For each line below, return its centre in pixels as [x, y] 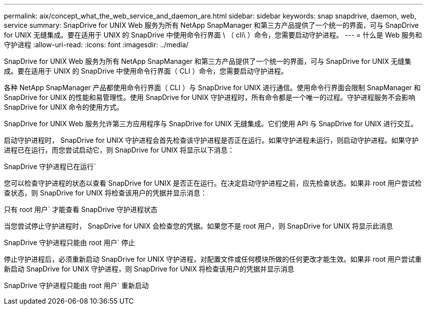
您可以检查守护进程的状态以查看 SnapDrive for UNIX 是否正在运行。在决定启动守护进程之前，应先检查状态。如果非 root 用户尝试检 [213, 183]
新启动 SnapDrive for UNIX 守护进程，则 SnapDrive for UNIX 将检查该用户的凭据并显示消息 [149, 269]
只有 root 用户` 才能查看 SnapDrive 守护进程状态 [81, 209]
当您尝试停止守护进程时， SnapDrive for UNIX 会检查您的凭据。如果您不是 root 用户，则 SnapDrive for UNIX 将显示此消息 [198, 226]
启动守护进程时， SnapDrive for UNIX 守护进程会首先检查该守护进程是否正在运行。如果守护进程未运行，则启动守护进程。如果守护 [211, 140]
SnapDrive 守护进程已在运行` [50, 166]
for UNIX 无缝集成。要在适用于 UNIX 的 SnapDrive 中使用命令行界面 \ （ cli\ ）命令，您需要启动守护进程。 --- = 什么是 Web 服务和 [213, 35]
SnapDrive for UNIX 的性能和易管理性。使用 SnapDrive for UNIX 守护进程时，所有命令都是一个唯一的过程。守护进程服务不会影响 [210, 97]
